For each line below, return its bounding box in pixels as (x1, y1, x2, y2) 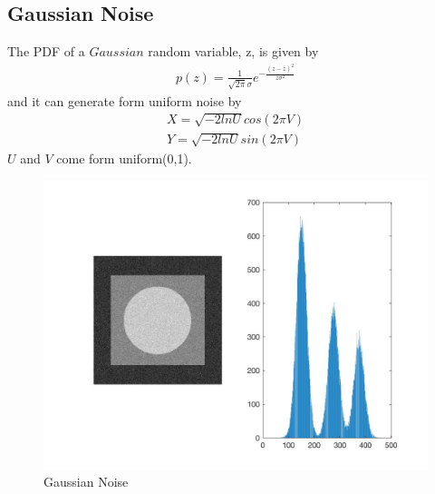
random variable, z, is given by (148, 42, 319, 61)
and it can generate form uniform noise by (7, 91, 242, 110)
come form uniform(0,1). (56, 148, 192, 167)
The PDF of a (7, 42, 85, 61)
